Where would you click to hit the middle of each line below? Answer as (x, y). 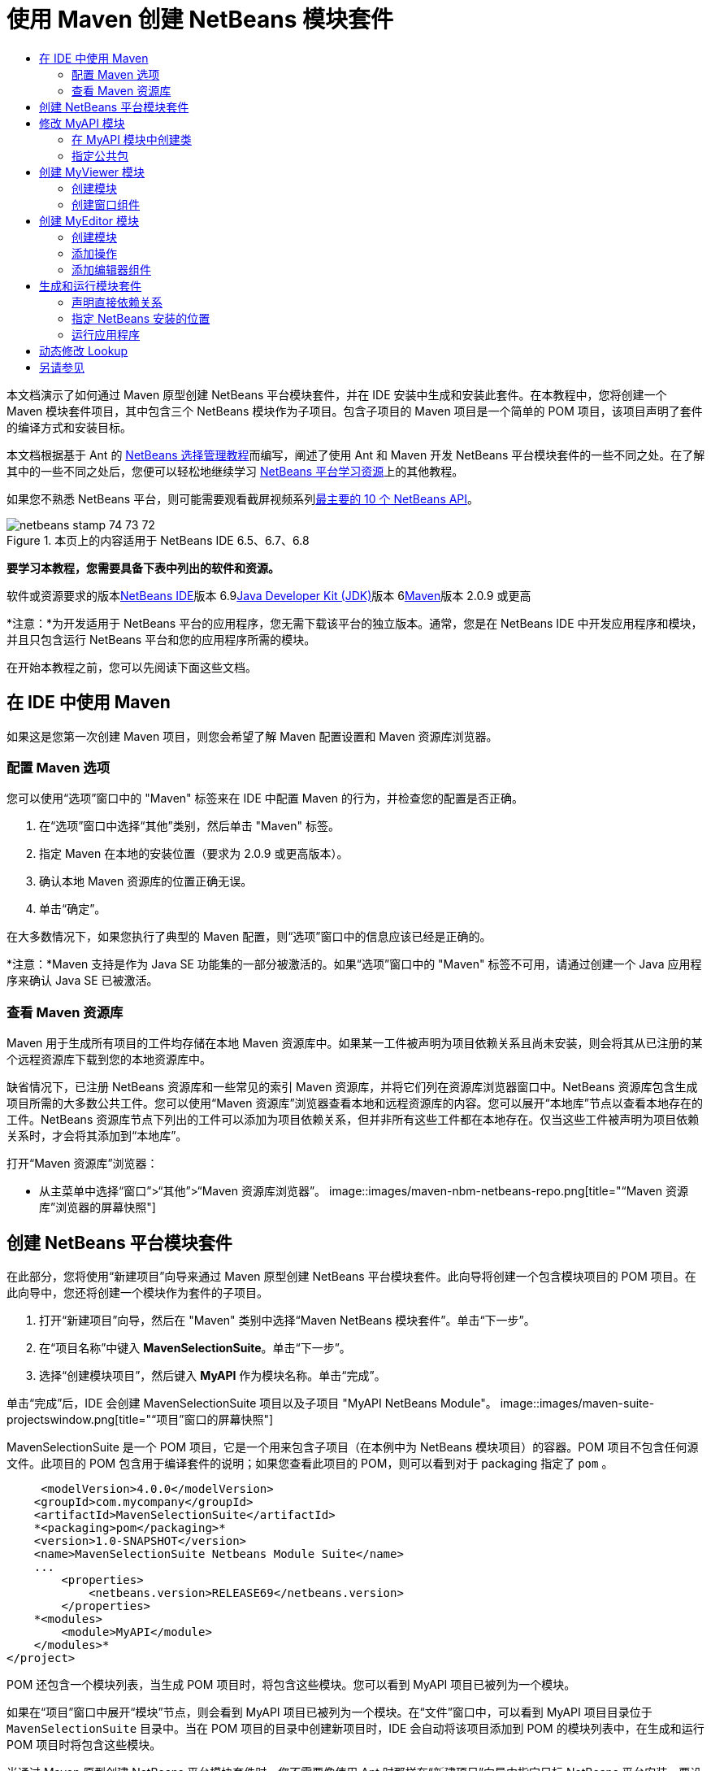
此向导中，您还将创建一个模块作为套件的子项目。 (137, 1292)
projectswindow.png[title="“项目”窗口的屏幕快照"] (140, 1419)
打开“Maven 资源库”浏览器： (82, 1164)
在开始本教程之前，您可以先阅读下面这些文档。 (132, 667)
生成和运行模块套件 (90, 285)
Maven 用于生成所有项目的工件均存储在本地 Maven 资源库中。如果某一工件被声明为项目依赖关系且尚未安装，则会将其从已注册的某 (355, 1043)
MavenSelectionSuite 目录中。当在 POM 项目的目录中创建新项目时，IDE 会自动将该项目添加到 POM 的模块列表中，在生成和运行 (355, 1728)
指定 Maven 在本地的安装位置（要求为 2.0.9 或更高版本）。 (194, 854)
